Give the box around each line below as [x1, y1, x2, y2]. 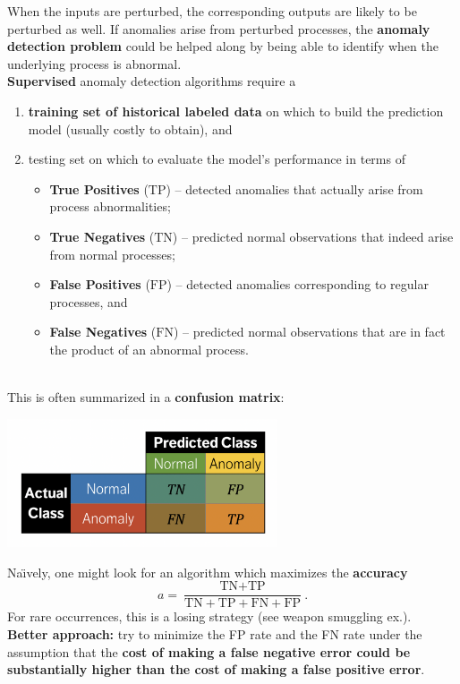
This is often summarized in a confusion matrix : [7, 388, 285, 406]
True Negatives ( [49, 227, 155, 245]
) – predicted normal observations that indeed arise [172, 227, 454, 245]
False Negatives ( [49, 322, 157, 341]
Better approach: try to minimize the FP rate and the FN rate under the [7, 625, 422, 644]
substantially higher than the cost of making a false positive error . [7, 660, 425, 679]
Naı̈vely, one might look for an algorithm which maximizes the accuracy [7, 562, 408, 581]
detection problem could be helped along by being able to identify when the [7, 37, 439, 56]
